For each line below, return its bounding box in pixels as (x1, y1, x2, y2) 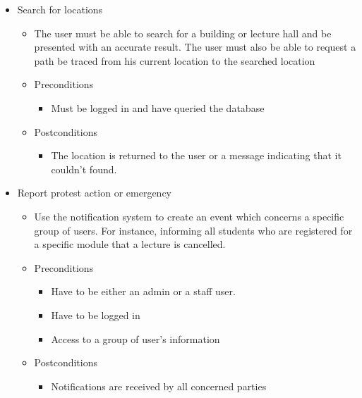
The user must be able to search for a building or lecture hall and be (34, 25, 332, 40)
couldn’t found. (51, 161, 117, 176)
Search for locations (17, 2, 103, 16)
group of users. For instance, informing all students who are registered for (34, 223, 353, 237)
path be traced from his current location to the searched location (34, 53, 315, 68)
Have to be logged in (51, 307, 140, 322)
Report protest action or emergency (17, 185, 171, 200)
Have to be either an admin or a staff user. (51, 284, 236, 299)
